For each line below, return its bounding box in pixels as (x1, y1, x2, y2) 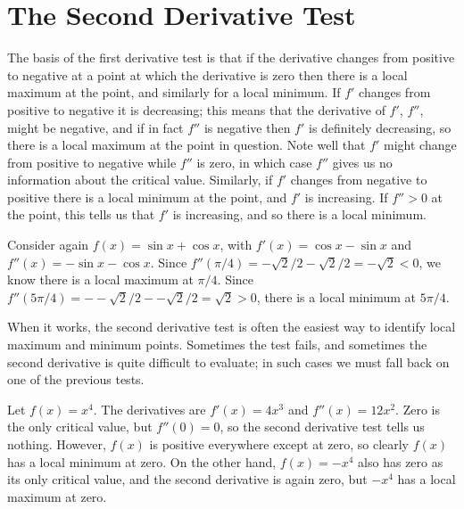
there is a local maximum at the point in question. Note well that (7, 135, 366, 154)
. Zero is (395, 399, 440, 418)
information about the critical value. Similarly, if (7, 170, 273, 189)
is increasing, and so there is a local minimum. (172, 205, 427, 224)
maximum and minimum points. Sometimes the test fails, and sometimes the (7, 335, 427, 354)
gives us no (332, 152, 393, 171)
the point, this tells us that (7, 205, 155, 224)
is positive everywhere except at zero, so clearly (149, 435, 410, 453)
